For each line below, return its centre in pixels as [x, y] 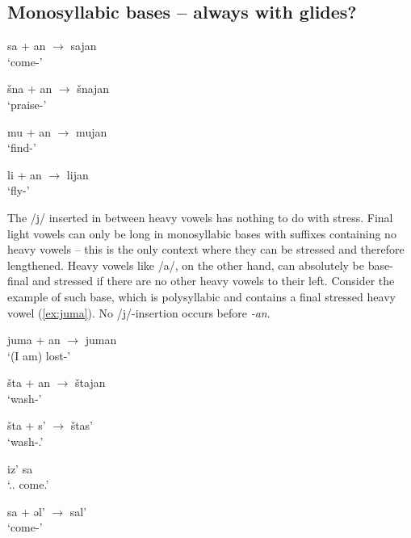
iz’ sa [20, 468]
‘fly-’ [19, 190]
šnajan [93, 88]
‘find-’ [22, 147]
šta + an [29, 382]
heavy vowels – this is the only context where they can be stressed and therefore [206, 249]
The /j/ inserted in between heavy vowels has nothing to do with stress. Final [200, 217]
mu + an [29, 131]
